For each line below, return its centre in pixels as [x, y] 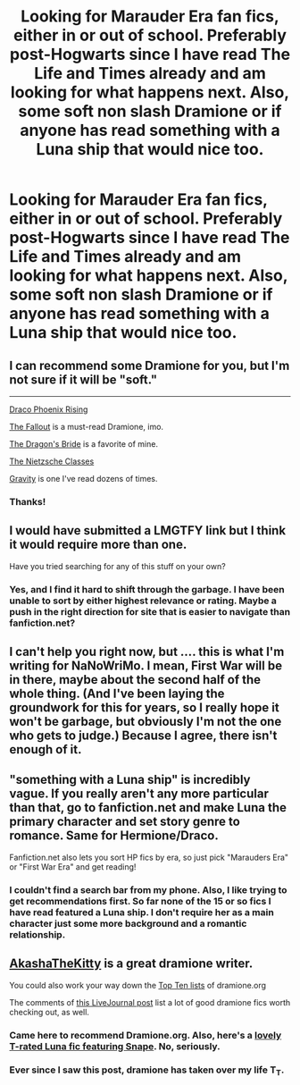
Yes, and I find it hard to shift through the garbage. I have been [147, 589]
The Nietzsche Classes [52, 461]
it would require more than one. [98, 545]
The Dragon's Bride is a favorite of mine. [84, 444]
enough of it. [46, 749]
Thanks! [28, 501]
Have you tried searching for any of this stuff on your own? [117, 566]
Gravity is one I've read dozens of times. [83, 479]
